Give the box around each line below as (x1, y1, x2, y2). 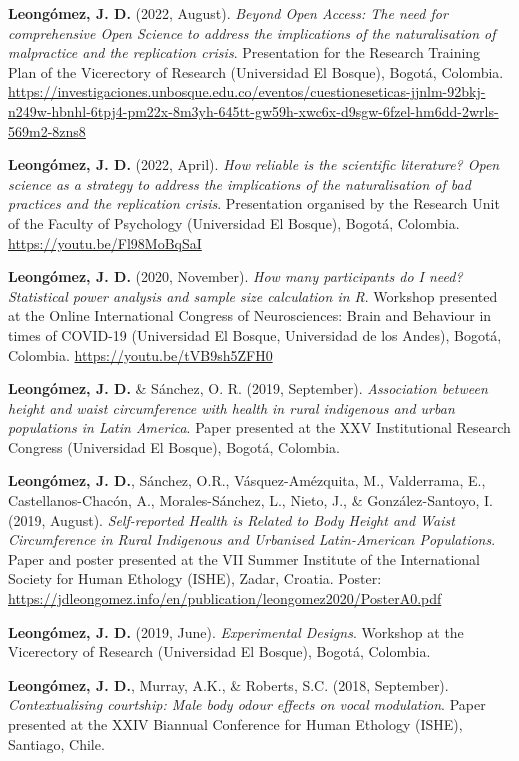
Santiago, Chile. (8, 733, 105, 754)
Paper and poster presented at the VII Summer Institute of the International (8, 548, 480, 569)
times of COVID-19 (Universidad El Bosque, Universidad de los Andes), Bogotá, (8, 324, 502, 345)
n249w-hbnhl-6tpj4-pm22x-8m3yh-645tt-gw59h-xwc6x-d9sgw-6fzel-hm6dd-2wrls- (8, 100, 499, 121)
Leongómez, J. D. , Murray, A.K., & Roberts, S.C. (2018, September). (8, 674, 449, 695)
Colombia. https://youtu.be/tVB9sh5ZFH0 (8, 344, 273, 365)
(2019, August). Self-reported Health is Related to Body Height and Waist (8, 509, 455, 530)
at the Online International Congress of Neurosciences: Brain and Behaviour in (8, 305, 492, 326)
